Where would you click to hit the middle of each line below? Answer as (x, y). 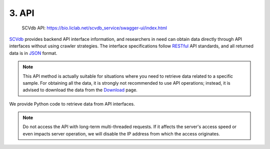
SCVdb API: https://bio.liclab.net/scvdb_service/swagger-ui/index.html (94, 28)
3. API (22, 13)
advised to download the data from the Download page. (80, 90)
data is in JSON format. (33, 53)
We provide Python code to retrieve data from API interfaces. (72, 104)
